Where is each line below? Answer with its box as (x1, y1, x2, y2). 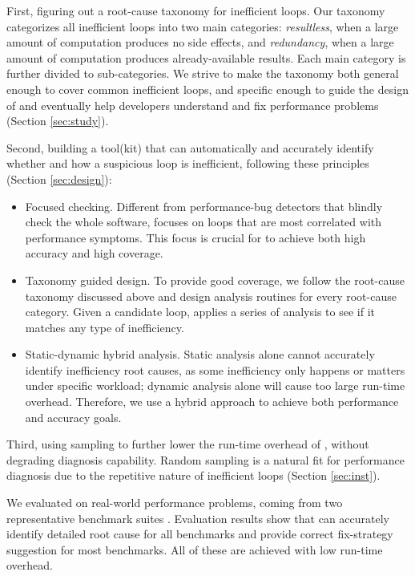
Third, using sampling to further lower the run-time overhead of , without (6, 436, 369, 452)
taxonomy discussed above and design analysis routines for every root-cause (25, 287, 397, 304)
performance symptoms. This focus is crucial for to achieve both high (25, 229, 366, 245)
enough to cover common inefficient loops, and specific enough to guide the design (6, 80, 409, 97)
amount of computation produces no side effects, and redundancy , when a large (6, 34, 394, 51)
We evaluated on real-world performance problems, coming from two (6, 494, 343, 511)
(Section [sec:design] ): (6, 170, 112, 187)
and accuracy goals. (25, 408, 122, 425)
